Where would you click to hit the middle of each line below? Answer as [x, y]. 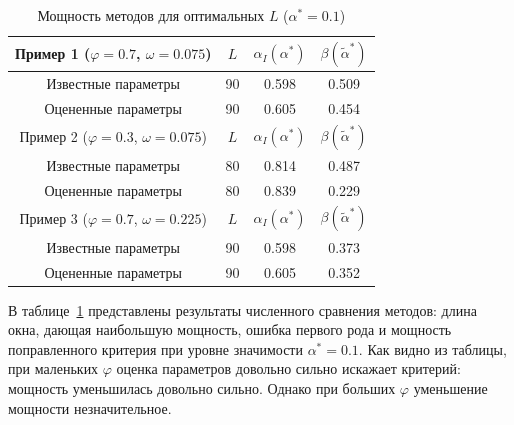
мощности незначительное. [90, 407]
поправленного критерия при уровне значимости [155, 348]
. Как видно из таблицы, [432, 348]
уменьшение [450, 388]
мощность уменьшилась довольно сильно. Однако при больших [202, 388]
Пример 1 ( [53, 53]
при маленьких [53, 368]
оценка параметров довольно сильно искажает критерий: [288, 368]
